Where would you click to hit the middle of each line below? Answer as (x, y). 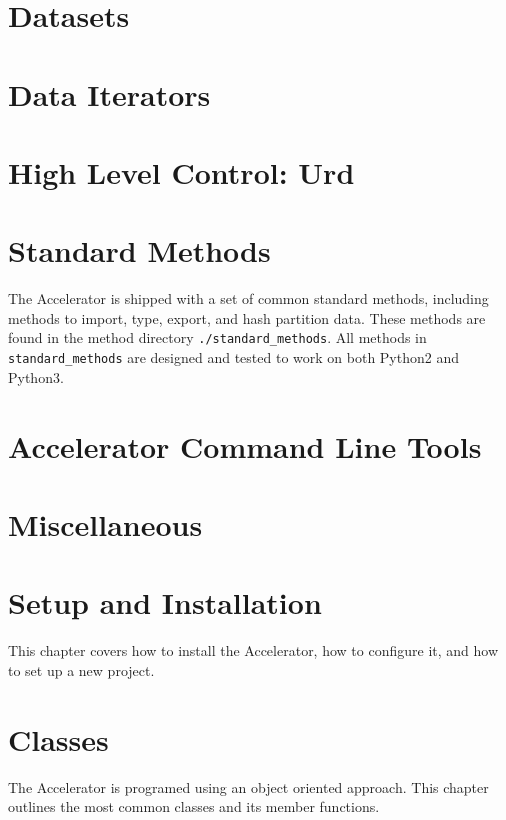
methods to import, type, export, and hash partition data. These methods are (247, 317)
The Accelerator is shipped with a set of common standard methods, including (248, 298)
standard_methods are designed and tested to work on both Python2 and (233, 357)
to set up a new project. (81, 669)
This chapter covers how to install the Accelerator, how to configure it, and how (253, 650)
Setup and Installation (165, 602)
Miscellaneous (105, 523)
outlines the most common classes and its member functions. (194, 806)
